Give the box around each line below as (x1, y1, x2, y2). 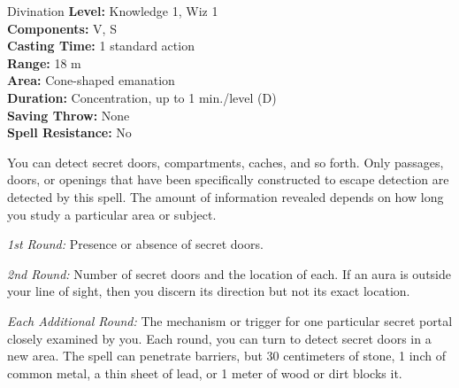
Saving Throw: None (7, 105, 130, 124)
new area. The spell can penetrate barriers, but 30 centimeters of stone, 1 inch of (7, 346, 446, 365)
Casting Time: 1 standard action (7, 36, 195, 55)
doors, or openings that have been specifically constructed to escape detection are (7, 170, 449, 189)
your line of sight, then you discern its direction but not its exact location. (7, 282, 410, 300)
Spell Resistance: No (7, 123, 132, 142)
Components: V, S (7, 19, 117, 37)
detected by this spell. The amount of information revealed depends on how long (7, 187, 444, 206)
